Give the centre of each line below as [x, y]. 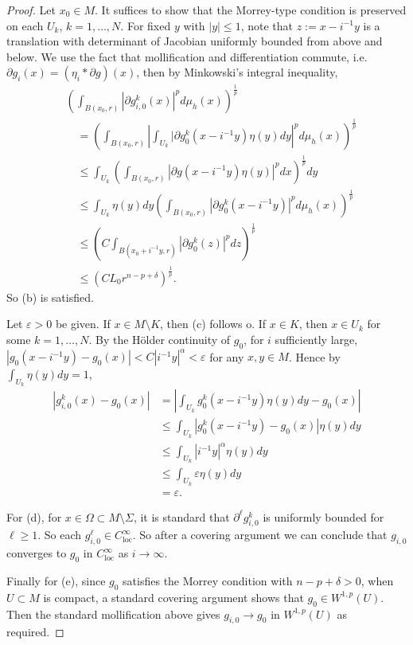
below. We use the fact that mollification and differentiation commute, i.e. [187, 56]
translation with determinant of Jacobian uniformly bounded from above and [195, 41]
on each [25, 25]
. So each [60, 535]
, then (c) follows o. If [213, 324]
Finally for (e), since [56, 581]
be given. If [83, 324]
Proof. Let [31, 10]
